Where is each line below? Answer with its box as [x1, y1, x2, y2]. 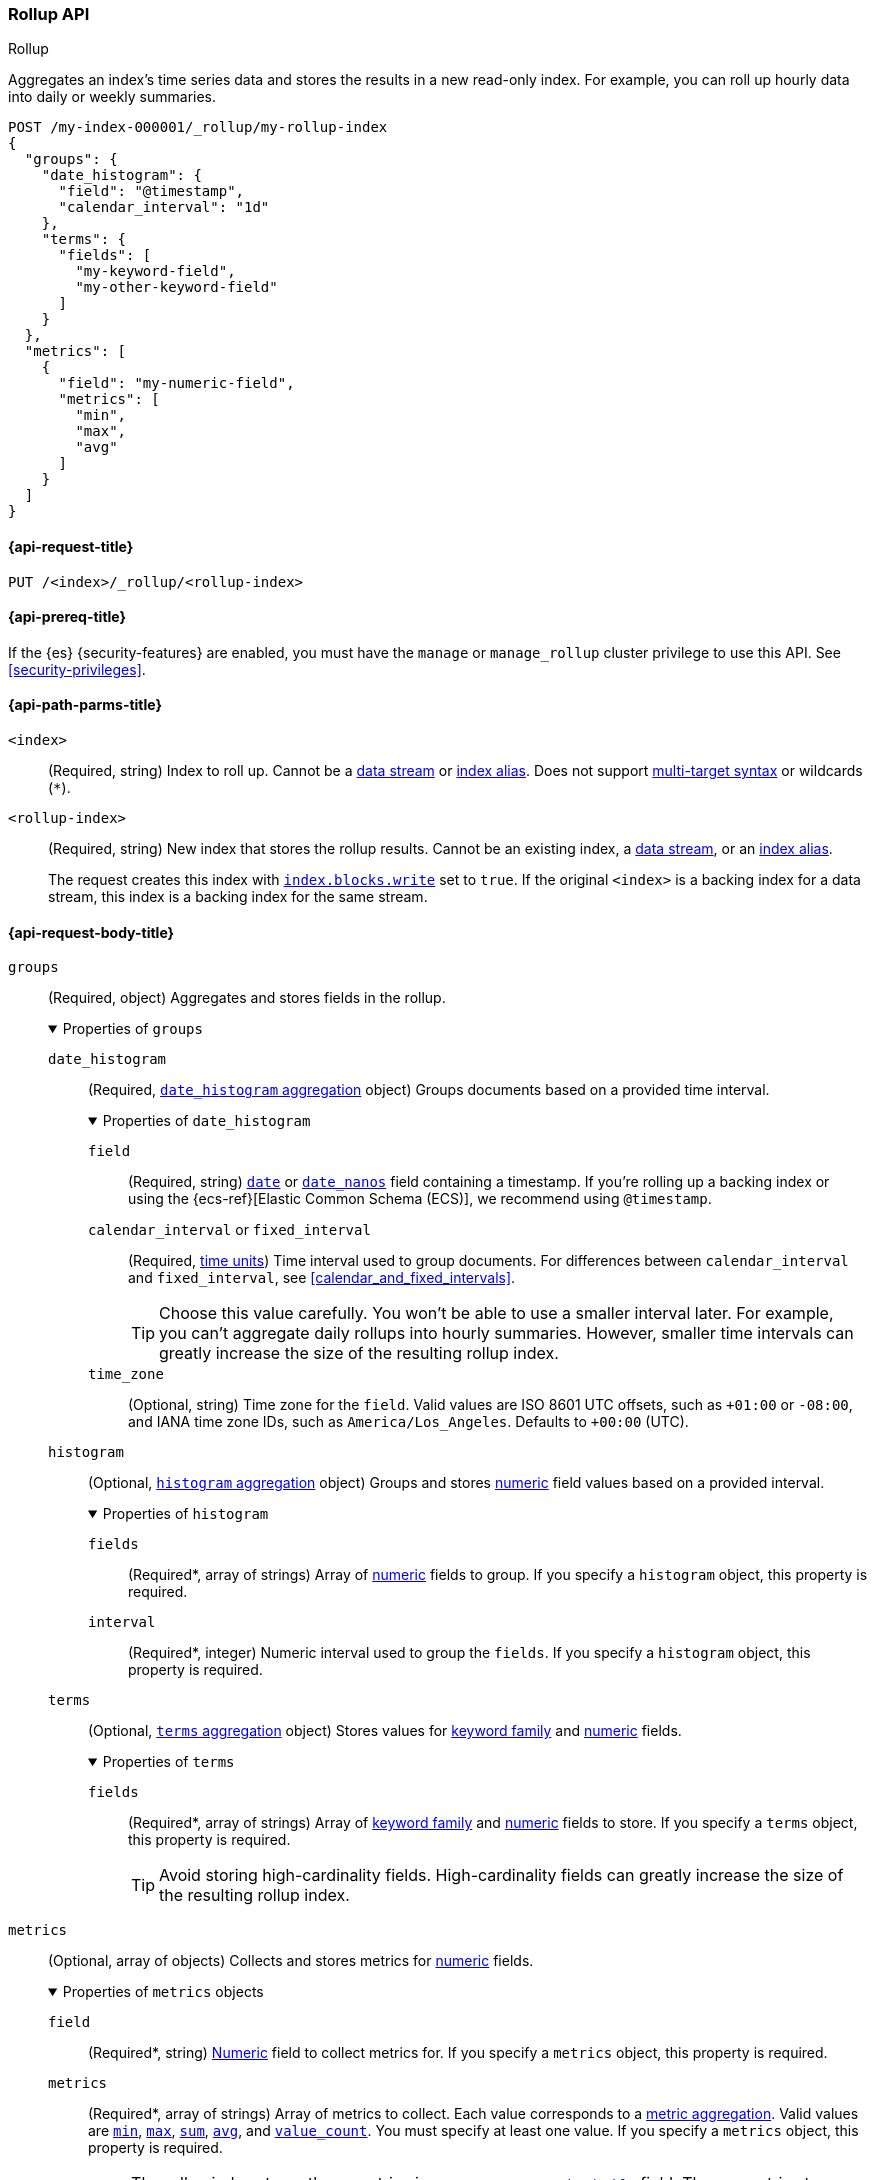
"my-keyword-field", [75, 263, 236, 280]
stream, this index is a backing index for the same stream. [48, 888, 428, 906]
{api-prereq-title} [8, 608, 127, 626]
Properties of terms [102, 1753, 235, 1771]
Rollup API [8, 4, 90, 24]
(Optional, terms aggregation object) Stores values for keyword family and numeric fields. [88, 1722, 682, 1740]
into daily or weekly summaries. [8, 88, 217, 106]
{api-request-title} [8, 537, 134, 555]
